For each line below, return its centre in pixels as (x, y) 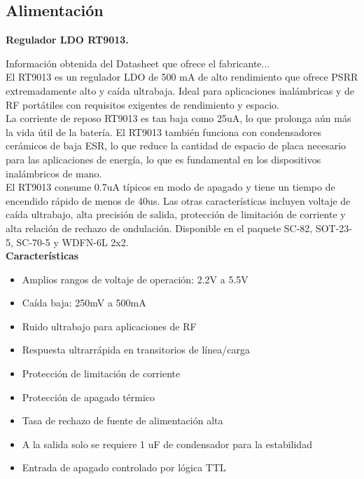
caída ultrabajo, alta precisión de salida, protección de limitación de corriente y (176, 214)
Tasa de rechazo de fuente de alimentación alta (122, 420)
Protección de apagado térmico (89, 397)
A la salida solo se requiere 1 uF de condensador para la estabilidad (167, 444)
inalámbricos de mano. (54, 173)
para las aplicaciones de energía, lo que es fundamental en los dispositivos (163, 159)
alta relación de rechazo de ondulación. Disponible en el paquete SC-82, (159, 228)
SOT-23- (334, 228)
